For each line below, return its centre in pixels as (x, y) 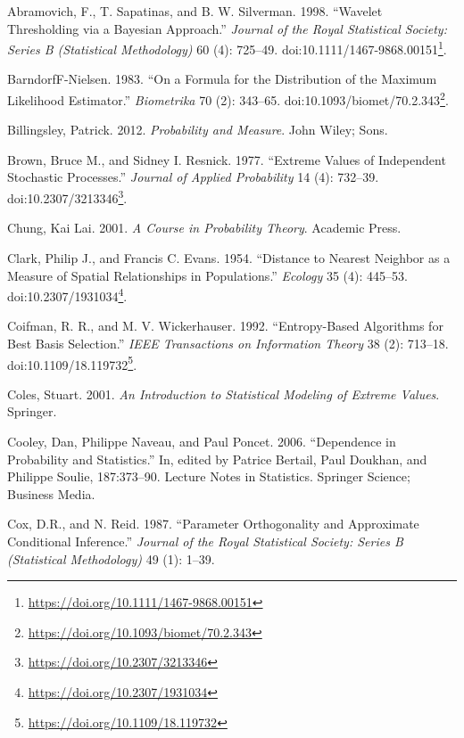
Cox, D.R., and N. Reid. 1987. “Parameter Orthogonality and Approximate (213, 524)
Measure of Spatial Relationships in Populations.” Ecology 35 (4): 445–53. (207, 275)
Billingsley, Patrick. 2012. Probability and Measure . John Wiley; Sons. (198, 130)
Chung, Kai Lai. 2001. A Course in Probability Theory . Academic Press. (204, 228)
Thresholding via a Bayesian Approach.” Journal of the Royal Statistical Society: (227, 28)
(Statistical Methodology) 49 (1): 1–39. (111, 558)
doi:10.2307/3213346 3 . (67, 197)
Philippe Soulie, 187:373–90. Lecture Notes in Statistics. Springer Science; (209, 476)
